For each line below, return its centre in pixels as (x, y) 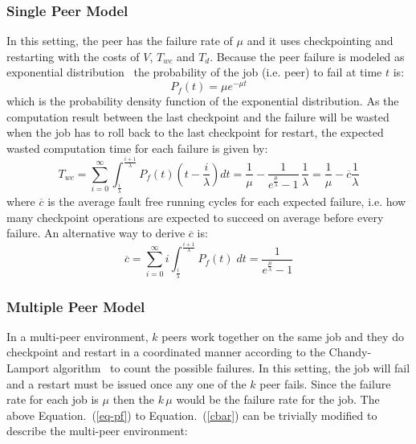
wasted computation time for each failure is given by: (137, 148)
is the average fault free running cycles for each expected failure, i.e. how (227, 201)
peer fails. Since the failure (325, 383)
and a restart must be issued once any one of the (126, 383)
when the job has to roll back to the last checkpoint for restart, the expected (195, 132)
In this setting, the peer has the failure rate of (120, 41)
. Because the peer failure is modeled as (307, 56)
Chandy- (350, 352)
